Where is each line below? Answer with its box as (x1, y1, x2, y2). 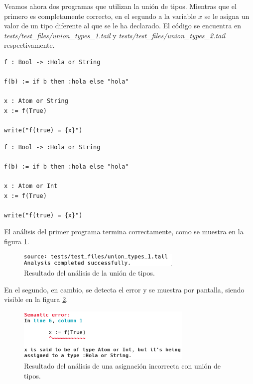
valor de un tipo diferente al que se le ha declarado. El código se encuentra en (4, 20, 242, 31)
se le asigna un (204, 10, 250, 21)
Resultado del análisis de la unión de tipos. (24, 268, 155, 278)
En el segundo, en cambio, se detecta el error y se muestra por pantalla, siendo (4, 284, 245, 294)
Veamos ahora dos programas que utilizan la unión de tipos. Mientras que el (4, 1, 237, 11)
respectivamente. (4, 40, 55, 50)
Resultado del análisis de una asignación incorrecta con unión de (24, 360, 221, 371)
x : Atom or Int (4, 183, 58, 190)
